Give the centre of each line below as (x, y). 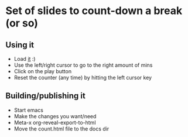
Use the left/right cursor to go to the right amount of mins (83, 65)
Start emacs (28, 110)
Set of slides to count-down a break (94, 11)
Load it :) (25, 59)
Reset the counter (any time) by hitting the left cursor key (83, 78)
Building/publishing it (45, 96)
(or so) (22, 23)
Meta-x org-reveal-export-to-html (55, 122)
